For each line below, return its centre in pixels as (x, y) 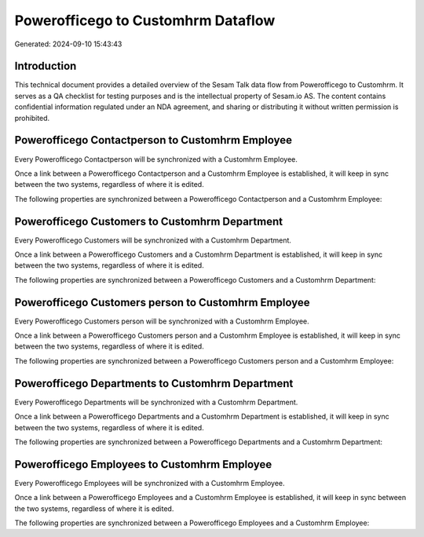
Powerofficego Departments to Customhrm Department (154, 384)
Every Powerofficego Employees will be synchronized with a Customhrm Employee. (150, 483)
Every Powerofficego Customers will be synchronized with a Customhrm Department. (153, 240)
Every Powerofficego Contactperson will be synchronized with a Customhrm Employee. (156, 159)
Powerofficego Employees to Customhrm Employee (143, 464)
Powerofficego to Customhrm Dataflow (145, 20)
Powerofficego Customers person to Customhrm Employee (162, 302)
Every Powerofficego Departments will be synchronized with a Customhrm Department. (156, 402)
